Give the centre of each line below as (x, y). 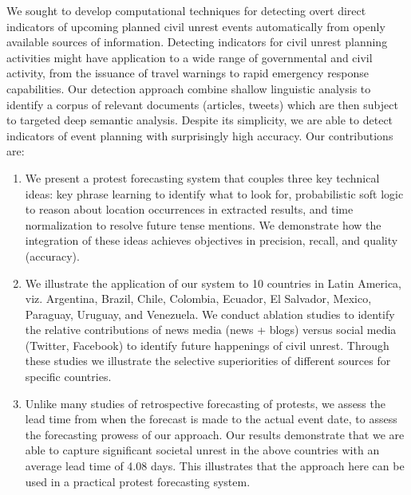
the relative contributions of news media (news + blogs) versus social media (211, 330)
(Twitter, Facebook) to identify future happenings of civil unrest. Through (207, 345)
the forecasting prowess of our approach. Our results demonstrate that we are (215, 434)
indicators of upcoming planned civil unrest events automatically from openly (196, 26)
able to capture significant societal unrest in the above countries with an (202, 450)
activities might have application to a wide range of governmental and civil (190, 57)
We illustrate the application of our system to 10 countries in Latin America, (213, 283)
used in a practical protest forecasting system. (138, 481)
